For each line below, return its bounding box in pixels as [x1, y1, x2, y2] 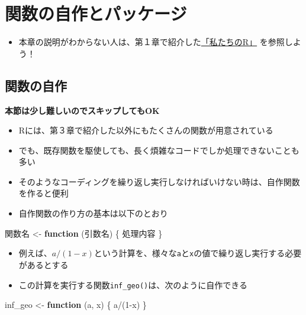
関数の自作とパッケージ [5, 1, 187, 26]
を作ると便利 [18, 187, 69, 199]
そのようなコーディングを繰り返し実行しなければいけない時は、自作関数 [18, 175, 300, 187]
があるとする [18, 258, 69, 271]
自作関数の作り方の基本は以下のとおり [18, 207, 168, 219]
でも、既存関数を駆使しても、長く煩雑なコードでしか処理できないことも [18, 144, 299, 156]
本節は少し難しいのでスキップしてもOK [5, 104, 160, 116]
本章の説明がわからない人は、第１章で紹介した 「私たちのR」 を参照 [18, 36, 285, 48]
